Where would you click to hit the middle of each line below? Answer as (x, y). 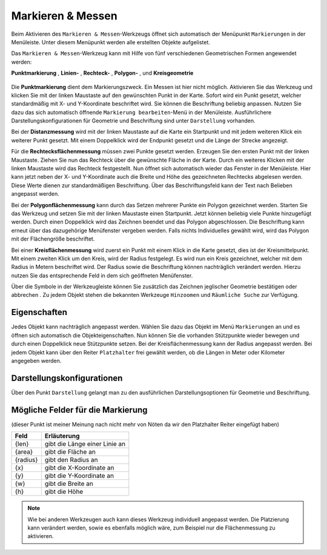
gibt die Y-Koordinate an (79, 476)
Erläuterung (62, 436)
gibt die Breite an (69, 484)
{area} (24, 452)
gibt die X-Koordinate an (79, 468)
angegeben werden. (36, 361)
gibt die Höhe (64, 492)
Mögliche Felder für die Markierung (79, 410)
